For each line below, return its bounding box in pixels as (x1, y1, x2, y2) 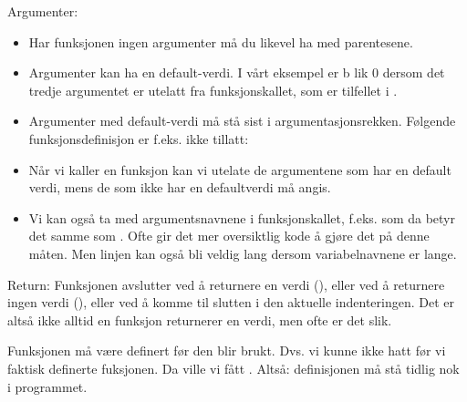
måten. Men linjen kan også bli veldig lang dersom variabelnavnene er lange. (28, 243, 457, 263)
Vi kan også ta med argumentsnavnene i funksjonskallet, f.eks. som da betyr (28, 208, 456, 227)
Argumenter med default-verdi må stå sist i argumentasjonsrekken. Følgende (28, 111, 456, 130)
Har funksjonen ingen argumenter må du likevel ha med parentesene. (28, 32, 413, 51)
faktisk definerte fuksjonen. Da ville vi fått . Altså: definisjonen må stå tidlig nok (7, 358, 460, 377)
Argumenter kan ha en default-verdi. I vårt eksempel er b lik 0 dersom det (28, 63, 445, 82)
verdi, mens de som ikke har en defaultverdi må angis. (28, 178, 331, 197)
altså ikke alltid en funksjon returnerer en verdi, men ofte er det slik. (7, 310, 392, 329)
